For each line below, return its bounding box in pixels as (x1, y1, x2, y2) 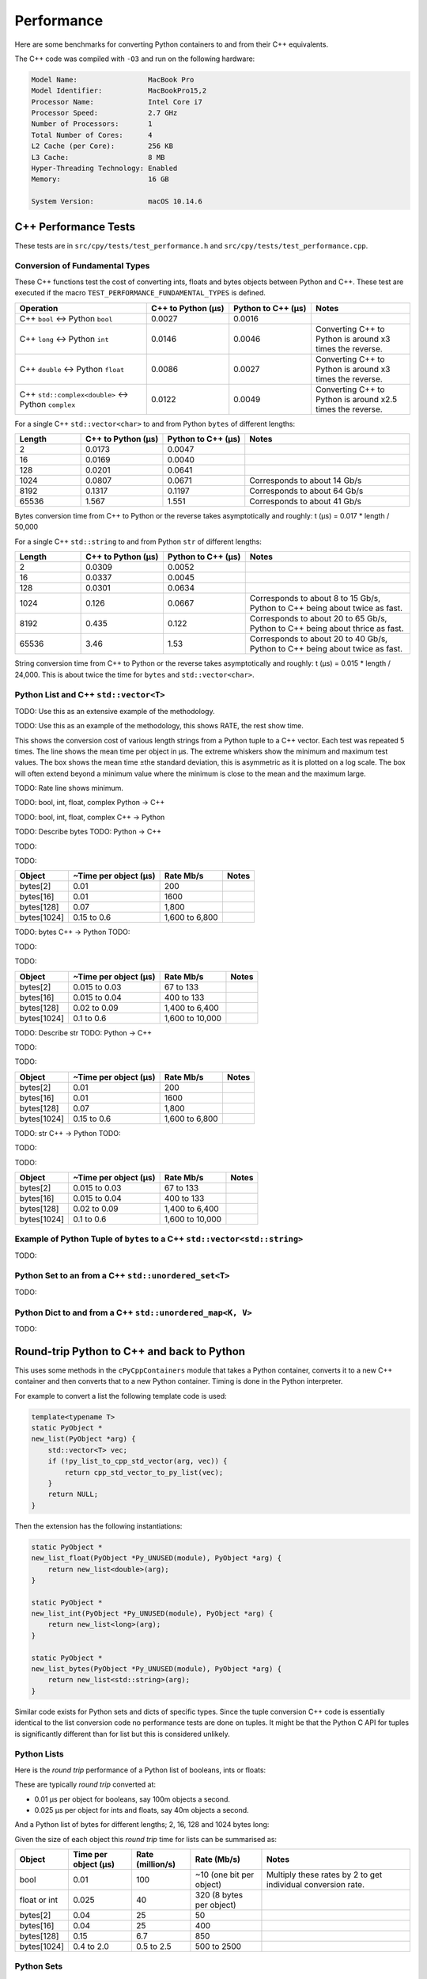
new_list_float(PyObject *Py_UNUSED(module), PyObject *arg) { (31, 1554, 282, 1563)
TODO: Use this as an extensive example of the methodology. (14, 706, 215, 716)
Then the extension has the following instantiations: (14, 1521, 183, 1531)
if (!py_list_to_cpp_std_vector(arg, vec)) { (47, 1457, 228, 1466)
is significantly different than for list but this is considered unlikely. (14, 1729, 231, 1738)
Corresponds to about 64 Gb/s (249, 485, 364, 496)
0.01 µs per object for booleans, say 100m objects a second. (34, 1794, 231, 1804)
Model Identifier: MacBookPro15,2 (31, 86, 207, 95)
